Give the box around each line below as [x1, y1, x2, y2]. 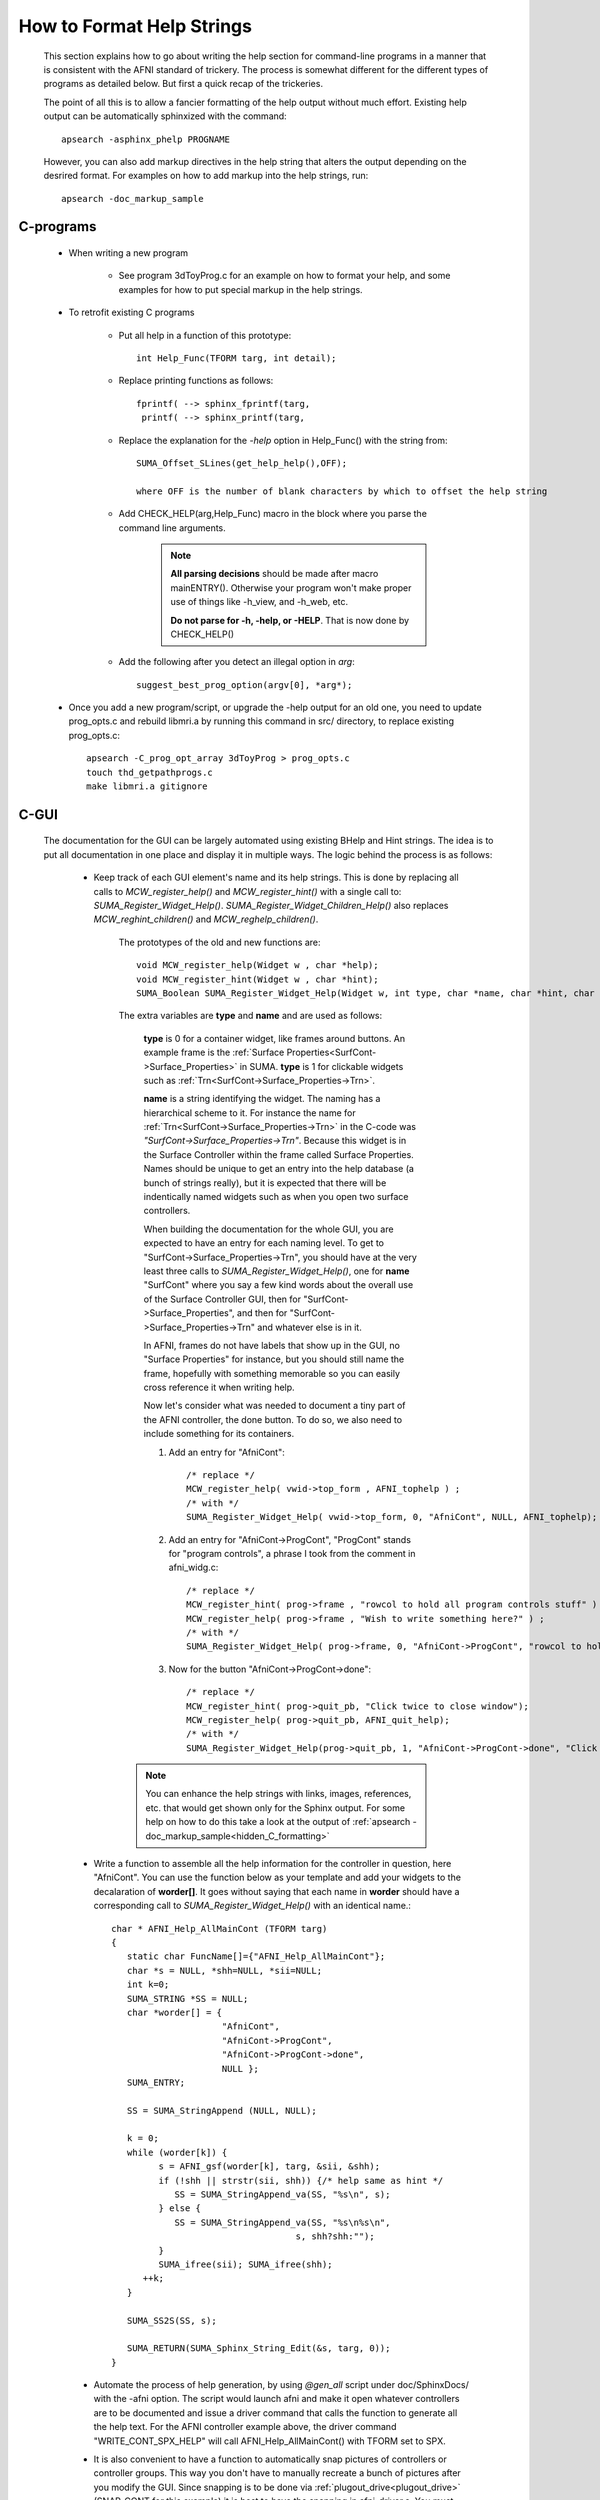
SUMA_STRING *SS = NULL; [126, 1993, 249, 2004]
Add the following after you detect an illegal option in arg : [118, 656, 355, 668]
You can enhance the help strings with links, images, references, [145, 1788, 412, 1800]
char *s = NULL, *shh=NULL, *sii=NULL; [126, 1965, 323, 1976]
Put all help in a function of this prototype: [118, 329, 292, 341]
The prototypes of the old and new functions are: [118, 936, 321, 948]
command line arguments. [118, 521, 227, 534]
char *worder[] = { [126, 2006, 223, 2018]
